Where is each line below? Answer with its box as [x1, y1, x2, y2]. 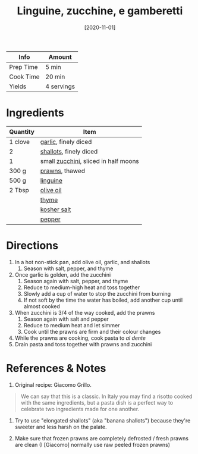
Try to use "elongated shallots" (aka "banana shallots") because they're [14, 417, 191, 424]
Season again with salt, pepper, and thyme [23, 277, 128, 284]
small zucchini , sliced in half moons [40, 156, 140, 165]
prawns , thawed [40, 167, 85, 175]
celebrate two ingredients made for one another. [20, 405, 140, 412]
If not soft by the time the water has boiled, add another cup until [23, 296, 183, 303]
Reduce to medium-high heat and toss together [23, 284, 140, 291]
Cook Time [9, 73, 40, 81]
